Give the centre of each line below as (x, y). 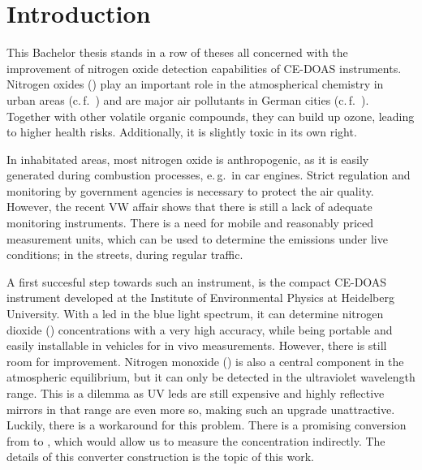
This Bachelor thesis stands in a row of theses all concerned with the (177, 52)
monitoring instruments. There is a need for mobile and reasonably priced (190, 223)
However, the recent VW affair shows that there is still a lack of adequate (189, 207)
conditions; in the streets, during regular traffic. (125, 254)
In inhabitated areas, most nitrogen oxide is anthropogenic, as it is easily (188, 159)
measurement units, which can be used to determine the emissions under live (197, 238)
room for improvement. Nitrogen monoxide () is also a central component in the (205, 361)
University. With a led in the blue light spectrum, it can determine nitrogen (195, 314)
